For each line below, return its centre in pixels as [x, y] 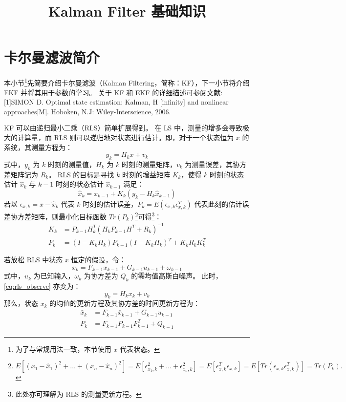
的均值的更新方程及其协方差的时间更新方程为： [125, 303]
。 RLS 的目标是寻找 [81, 174]
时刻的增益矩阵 [146, 174]
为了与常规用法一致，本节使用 [63, 349]
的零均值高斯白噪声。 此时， [177, 276]
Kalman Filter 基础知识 [127, 11]
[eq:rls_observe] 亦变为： [42, 286]
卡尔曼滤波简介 [52, 57]
